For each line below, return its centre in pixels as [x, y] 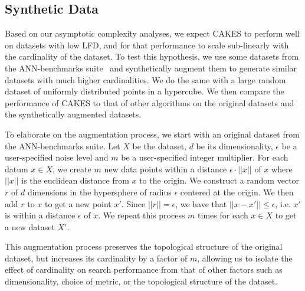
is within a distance [40, 215]
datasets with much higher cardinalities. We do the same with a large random [145, 79]
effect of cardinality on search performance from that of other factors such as [144, 269]
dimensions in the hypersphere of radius [99, 192]
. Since [133, 203]
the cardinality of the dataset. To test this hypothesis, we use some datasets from [152, 56]
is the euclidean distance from [75, 180]
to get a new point [78, 203]
